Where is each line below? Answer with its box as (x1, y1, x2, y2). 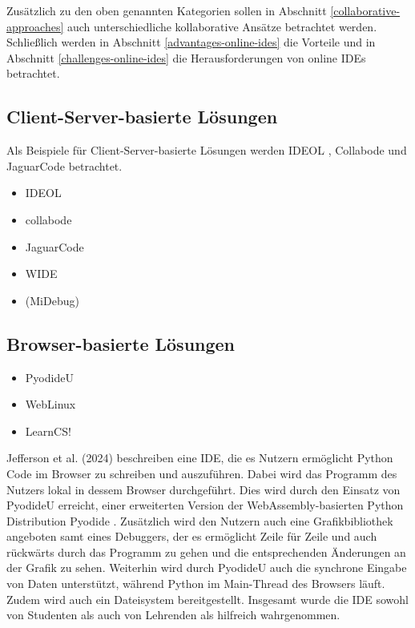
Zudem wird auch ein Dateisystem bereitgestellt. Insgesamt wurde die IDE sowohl (6, 590, 409, 607)
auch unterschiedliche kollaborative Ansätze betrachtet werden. (66, 18, 377, 34)
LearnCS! (25, 422, 71, 439)
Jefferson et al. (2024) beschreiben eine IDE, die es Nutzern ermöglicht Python (6, 449, 393, 466)
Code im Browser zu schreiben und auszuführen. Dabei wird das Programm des (6, 465, 397, 481)
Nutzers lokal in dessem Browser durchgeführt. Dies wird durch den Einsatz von (6, 481, 401, 497)
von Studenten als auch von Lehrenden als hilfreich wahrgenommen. (6, 606, 340, 623)
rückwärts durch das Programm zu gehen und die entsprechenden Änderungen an (6, 543, 406, 560)
